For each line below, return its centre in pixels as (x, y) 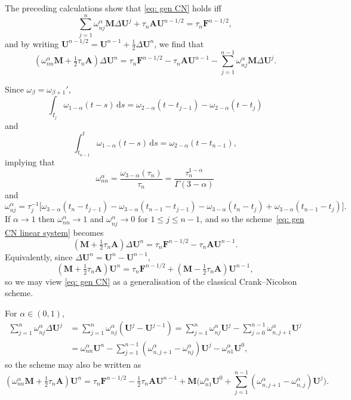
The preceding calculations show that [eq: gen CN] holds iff (113, 8)
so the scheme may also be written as (73, 364)
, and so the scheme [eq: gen (252, 219)
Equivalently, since (39, 256)
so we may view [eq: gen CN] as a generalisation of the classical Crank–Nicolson (151, 281)
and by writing (32, 43)
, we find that (179, 43)
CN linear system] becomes (54, 232)
